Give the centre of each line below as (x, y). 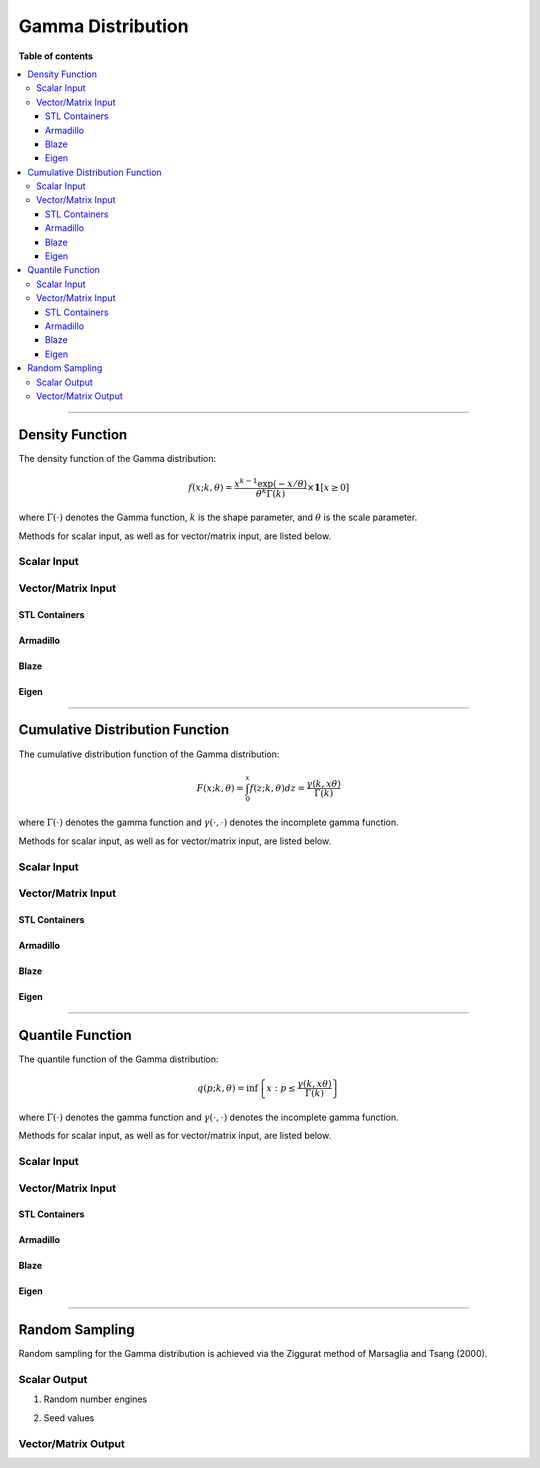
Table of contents (56, 56)
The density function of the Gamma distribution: (117, 458)
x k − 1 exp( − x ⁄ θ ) (270, 482)
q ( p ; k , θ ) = (220, 1088)
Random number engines (95, 1399)
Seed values (69, 1417)
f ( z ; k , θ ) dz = (277, 788)
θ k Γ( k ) (270, 492)
